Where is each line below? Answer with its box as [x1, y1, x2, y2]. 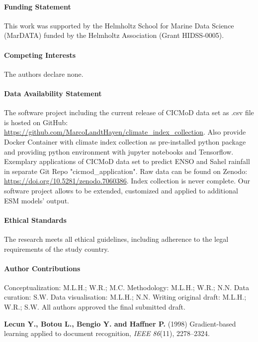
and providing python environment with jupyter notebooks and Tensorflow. [4, 146, 234, 157]
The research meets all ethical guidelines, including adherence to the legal [4, 233, 229, 244]
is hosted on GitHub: [4, 117, 68, 127]
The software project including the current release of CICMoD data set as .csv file [4, 107, 254, 118]
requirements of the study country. [4, 243, 109, 254]
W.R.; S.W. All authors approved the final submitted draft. [4, 302, 185, 312]
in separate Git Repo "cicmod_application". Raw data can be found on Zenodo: [4, 166, 248, 176]
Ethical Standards [4, 214, 67, 225]
